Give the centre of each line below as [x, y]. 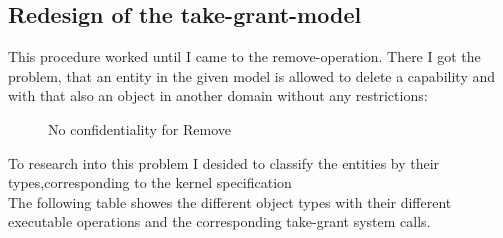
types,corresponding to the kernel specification [150, 182]
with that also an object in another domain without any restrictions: [218, 95]
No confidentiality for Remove [140, 128]
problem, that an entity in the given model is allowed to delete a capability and [252, 75]
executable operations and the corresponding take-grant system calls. [219, 221]
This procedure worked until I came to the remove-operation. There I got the [244, 56]
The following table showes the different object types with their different [230, 201]
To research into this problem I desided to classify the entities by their [224, 162]
